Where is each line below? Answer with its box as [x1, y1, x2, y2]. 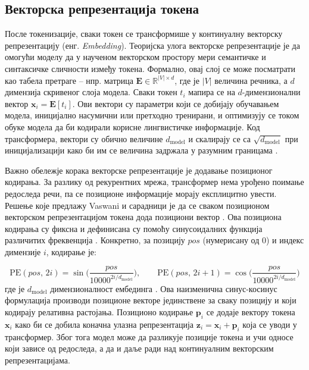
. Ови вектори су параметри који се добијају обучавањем [72, 97, 279, 109]
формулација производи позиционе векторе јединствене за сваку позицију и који [5, 294, 296, 306]
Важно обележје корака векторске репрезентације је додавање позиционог [5, 164, 273, 176]
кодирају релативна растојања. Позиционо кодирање [5, 306, 193, 318]
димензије [5, 245, 41, 258]
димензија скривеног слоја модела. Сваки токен [5, 86, 177, 98]
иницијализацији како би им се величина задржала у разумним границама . [5, 144, 278, 156]
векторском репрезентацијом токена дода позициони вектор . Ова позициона [5, 211, 282, 223]
